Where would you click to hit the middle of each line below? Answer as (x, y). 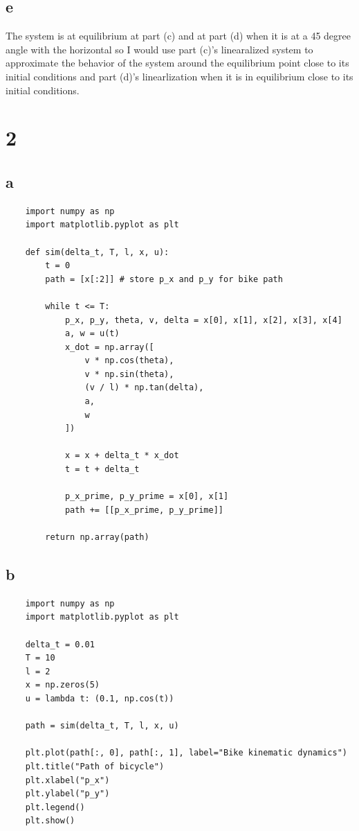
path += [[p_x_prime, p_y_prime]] (144, 510)
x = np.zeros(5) (63, 685)
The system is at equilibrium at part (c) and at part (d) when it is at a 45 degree (178, 36)
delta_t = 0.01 (60, 644)
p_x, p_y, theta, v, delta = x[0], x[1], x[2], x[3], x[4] (203, 320)
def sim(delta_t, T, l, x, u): (97, 252)
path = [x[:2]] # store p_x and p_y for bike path (164, 279)
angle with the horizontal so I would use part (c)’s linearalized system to (159, 49)
